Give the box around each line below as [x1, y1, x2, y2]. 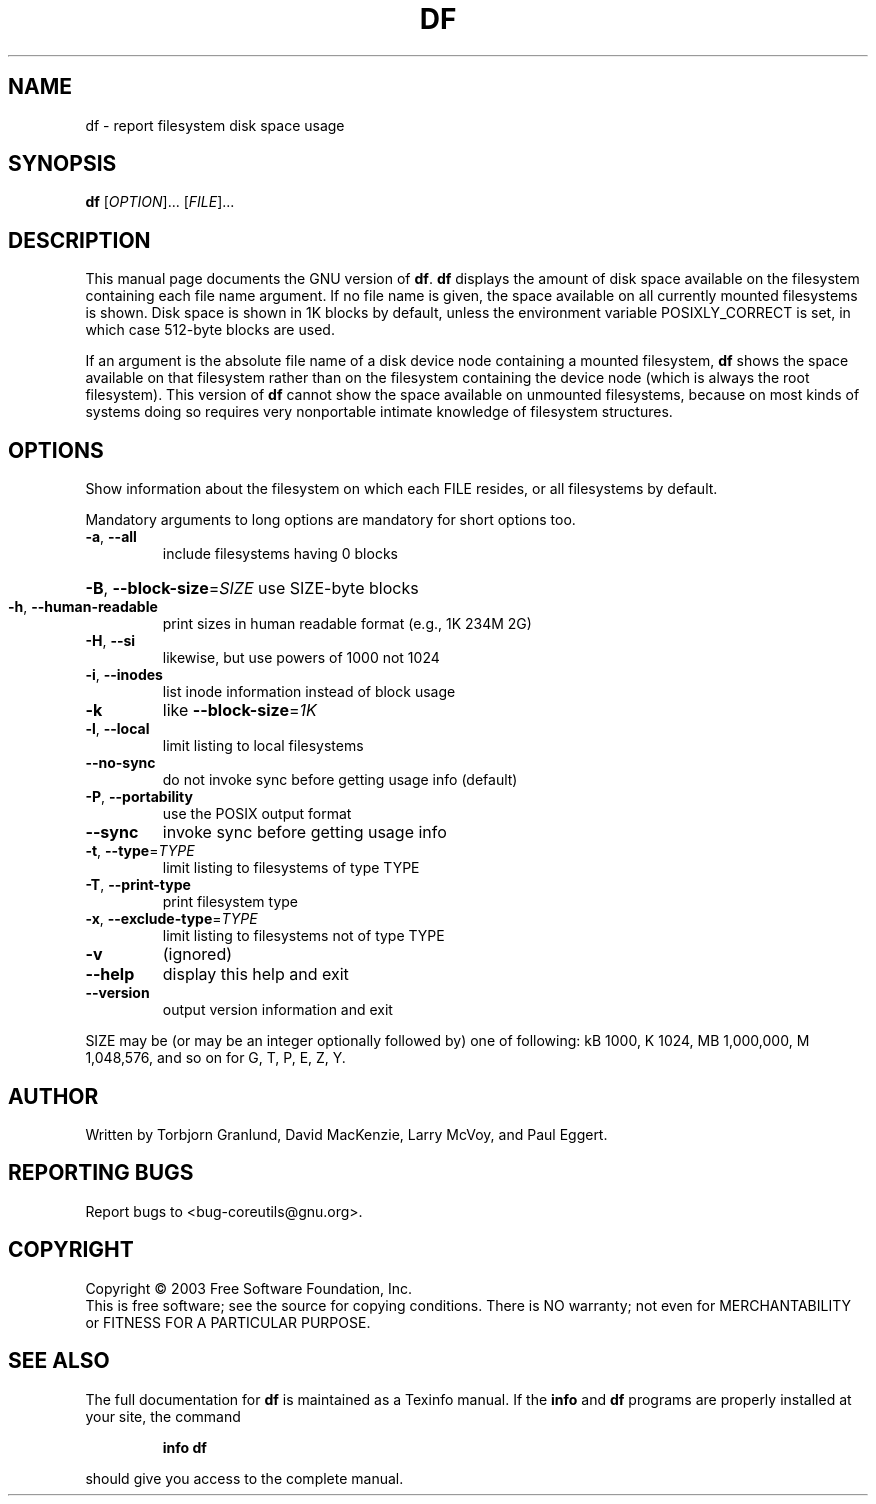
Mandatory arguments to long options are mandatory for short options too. [85, 511, 576, 529]
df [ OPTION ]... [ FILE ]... [85, 193, 235, 211]
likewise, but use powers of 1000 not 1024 [162, 649, 440, 667]
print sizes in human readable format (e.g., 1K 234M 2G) [162, 615, 532, 633]
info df [162, 1438, 207, 1456]
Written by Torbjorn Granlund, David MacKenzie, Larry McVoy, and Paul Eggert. [85, 1125, 608, 1143]
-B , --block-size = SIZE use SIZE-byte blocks [85, 578, 419, 599]
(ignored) [162, 944, 233, 965]
